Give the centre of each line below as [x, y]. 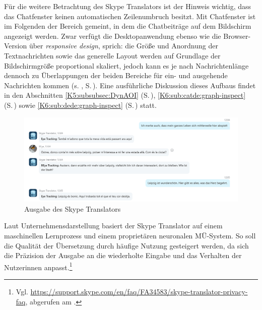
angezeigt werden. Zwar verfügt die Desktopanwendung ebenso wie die [113, 36]
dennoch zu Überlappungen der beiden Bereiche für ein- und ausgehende [116, 75]
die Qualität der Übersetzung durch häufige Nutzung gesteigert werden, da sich [126, 245]
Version [16, 46]
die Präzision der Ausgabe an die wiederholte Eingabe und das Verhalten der [123, 255]
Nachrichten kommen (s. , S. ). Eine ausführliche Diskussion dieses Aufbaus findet [130, 85]
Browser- [237, 36]
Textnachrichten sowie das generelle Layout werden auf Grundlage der [112, 55]
